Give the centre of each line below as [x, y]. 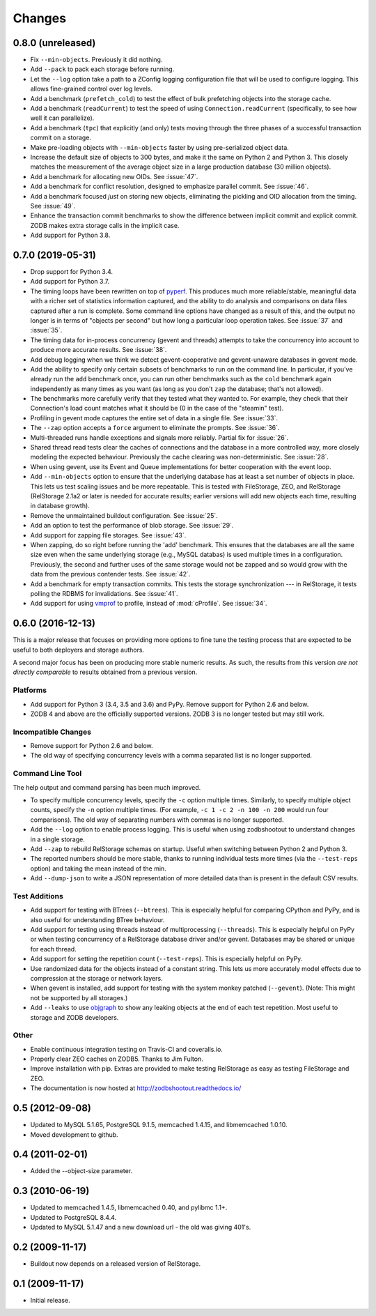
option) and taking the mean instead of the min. [98, 869]
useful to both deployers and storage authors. [79, 650]
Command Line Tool [47, 774]
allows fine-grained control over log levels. [92, 89]
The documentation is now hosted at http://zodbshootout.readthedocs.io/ [136, 1088]
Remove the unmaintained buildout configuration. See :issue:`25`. [124, 515]
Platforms [30, 690]
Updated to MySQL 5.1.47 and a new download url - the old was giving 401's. [141, 1227]
